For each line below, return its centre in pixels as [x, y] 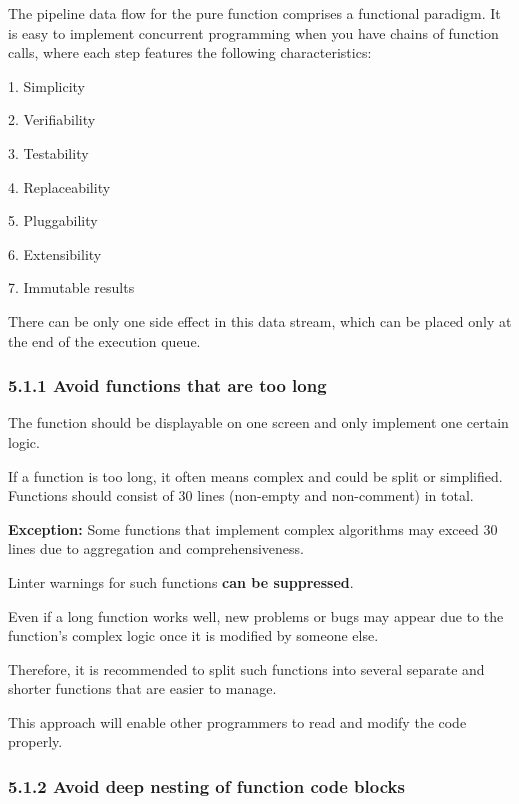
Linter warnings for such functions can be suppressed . [181, 581]
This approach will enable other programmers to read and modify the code [237, 721]
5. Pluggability [53, 220]
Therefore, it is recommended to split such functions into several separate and [246, 668]
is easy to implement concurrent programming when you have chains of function [253, 32]
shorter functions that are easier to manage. [142, 688]
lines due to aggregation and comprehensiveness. [156, 548]
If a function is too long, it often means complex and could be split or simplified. [255, 475]
